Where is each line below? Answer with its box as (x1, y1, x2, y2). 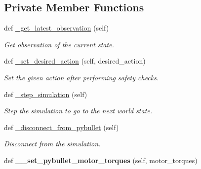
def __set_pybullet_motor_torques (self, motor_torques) (4, 155, 198, 165)
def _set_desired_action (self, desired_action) (4, 56, 146, 66)
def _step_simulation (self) (4, 89, 87, 99)
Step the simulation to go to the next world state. (4, 105, 153, 116)
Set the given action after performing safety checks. (4, 72, 159, 82)
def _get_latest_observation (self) (4, 23, 109, 33)
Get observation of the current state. (4, 39, 114, 49)
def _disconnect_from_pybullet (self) (4, 122, 119, 132)
